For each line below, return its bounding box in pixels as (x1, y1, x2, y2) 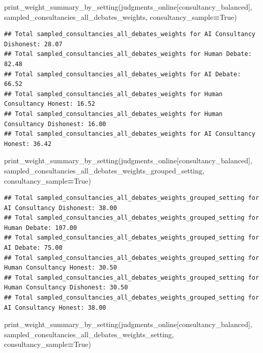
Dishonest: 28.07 (4, 40, 63, 48)
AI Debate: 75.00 (4, 244, 63, 252)
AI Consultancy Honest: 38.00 (4, 304, 106, 311)
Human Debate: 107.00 (4, 224, 77, 231)
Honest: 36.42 (4, 140, 52, 148)
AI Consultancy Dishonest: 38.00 (4, 204, 117, 212)
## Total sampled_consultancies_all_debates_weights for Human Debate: (4, 50, 252, 58)
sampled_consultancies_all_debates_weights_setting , (4, 329, 174, 339)
